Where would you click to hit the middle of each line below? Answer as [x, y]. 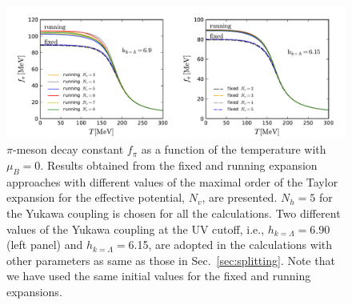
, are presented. [240, 197]
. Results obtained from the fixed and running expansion [179, 165]
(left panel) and [45, 245]
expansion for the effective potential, [96, 197]
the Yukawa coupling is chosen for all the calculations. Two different [174, 213]
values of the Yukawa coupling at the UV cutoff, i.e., [136, 229]
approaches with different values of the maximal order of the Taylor [172, 181]
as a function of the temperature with [234, 149]
